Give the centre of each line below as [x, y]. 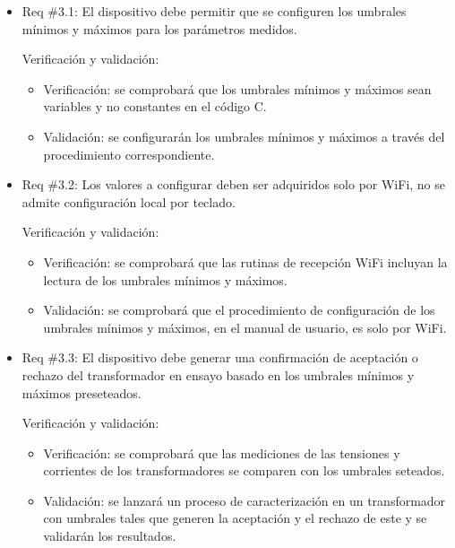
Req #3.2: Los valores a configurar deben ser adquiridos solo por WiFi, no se [234, 184]
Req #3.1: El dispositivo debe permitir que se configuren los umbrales [214, 11]
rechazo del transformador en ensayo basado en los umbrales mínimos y [218, 374]
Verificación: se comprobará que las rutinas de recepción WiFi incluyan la [245, 261]
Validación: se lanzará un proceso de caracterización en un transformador [245, 500]
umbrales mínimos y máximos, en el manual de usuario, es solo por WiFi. [245, 327]
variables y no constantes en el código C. [155, 106]
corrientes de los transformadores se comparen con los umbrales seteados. [244, 470]
